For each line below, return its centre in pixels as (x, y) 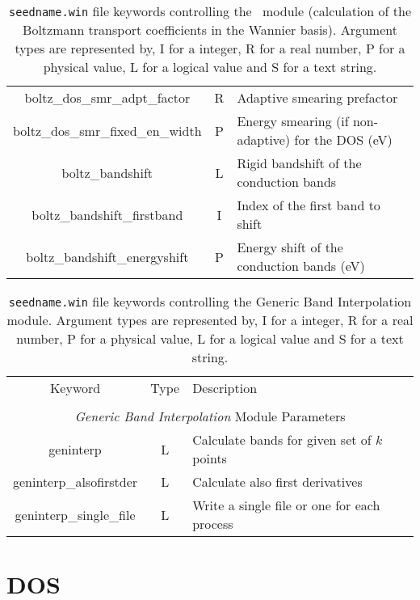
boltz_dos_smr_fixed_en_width (107, 130)
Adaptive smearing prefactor (317, 97)
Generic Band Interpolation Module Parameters (210, 416)
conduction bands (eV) (301, 266)
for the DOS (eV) (343, 139)
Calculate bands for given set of (282, 439)
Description (225, 388)
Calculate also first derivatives (277, 482)
